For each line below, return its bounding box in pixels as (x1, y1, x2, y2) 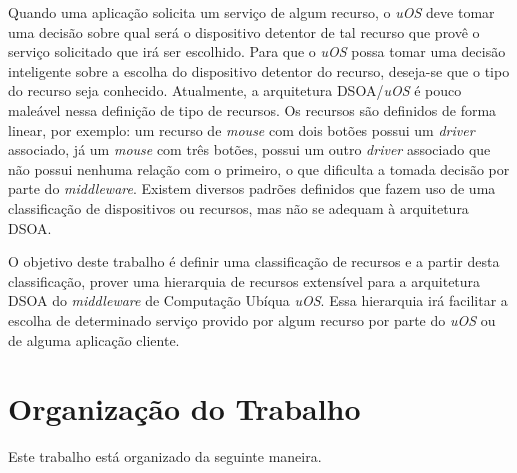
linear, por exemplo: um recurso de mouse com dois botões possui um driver (8, 119, 475, 140)
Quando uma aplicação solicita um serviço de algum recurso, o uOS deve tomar (8, 2, 495, 22)
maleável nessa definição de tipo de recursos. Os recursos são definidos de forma (8, 99, 497, 120)
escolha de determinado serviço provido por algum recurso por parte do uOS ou (8, 309, 496, 330)
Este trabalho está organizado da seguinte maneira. (8, 446, 322, 467)
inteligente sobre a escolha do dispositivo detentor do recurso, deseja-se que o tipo (8, 60, 510, 81)
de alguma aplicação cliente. (8, 329, 180, 350)
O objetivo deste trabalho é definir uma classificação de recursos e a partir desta (8, 251, 500, 272)
